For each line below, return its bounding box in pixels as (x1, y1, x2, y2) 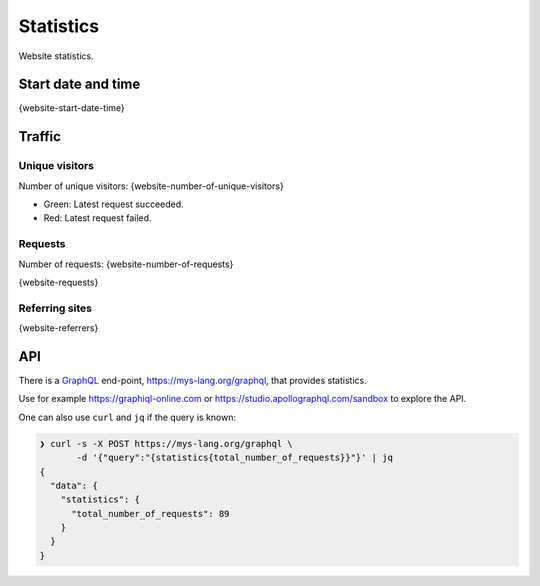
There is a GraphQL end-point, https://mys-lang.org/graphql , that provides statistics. (18, 374, 367, 386)
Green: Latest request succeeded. (43, 198, 184, 210)
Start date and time (18, 76, 141, 93)
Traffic (18, 128, 62, 145)
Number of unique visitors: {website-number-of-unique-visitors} (18, 180, 284, 192)
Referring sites (18, 301, 92, 315)
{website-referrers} (18, 322, 99, 334)
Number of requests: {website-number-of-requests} (18, 258, 234, 270)
